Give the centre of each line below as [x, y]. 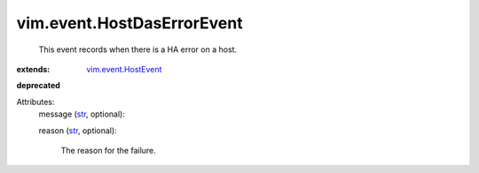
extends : [33, 69]
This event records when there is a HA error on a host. [138, 49]
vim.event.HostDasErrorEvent [130, 23]
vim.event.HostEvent [124, 69]
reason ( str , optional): [78, 130]
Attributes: [35, 102]
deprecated [39, 86]
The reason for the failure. [109, 150]
